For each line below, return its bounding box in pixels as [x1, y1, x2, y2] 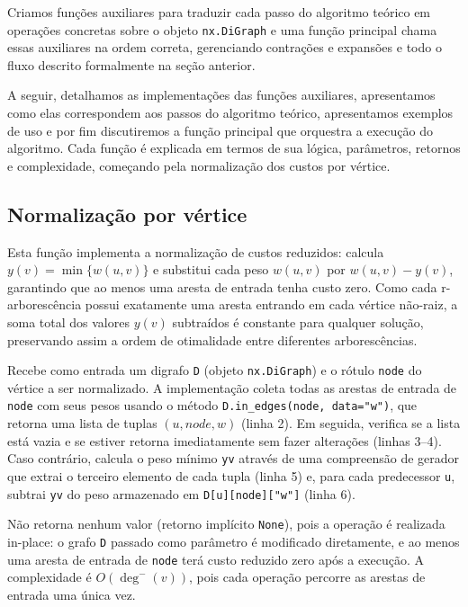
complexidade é [7, 567, 92, 586]
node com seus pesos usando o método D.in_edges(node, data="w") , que [7, 396, 418, 415]
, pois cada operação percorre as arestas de [188, 567, 426, 586]
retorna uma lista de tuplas [7, 414, 157, 433]
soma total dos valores [7, 312, 130, 331]
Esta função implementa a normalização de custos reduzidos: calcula [7, 242, 384, 261]
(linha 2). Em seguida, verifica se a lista [241, 414, 461, 433]
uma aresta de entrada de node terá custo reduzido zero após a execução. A [7, 549, 425, 568]
